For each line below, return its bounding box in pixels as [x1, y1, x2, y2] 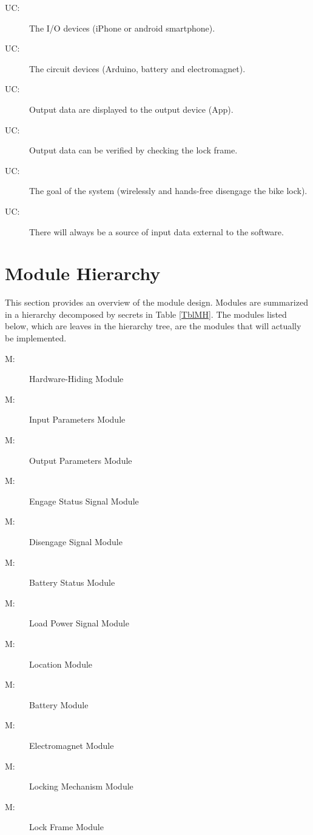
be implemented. [5, 332, 67, 344]
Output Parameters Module [29, 454, 132, 466]
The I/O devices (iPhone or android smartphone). [29, 21, 215, 34]
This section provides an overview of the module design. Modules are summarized [5, 296, 308, 309]
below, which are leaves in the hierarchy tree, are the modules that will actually [5, 320, 301, 332]
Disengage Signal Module [29, 535, 123, 548]
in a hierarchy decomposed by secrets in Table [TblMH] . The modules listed [5, 307, 287, 320]
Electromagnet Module [29, 739, 114, 751]
